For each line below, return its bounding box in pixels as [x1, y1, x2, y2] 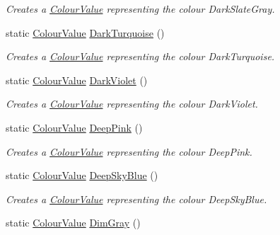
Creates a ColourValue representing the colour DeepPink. [6, 144, 252, 159]
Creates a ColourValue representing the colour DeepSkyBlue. [6, 191, 267, 206]
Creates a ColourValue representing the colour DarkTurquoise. [6, 49, 275, 64]
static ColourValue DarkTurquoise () [6, 25, 165, 40]
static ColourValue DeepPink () [6, 120, 143, 134]
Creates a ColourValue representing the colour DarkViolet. [6, 96, 258, 111]
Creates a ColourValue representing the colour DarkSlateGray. [6, 1, 275, 16]
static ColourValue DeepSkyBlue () [6, 168, 158, 183]
